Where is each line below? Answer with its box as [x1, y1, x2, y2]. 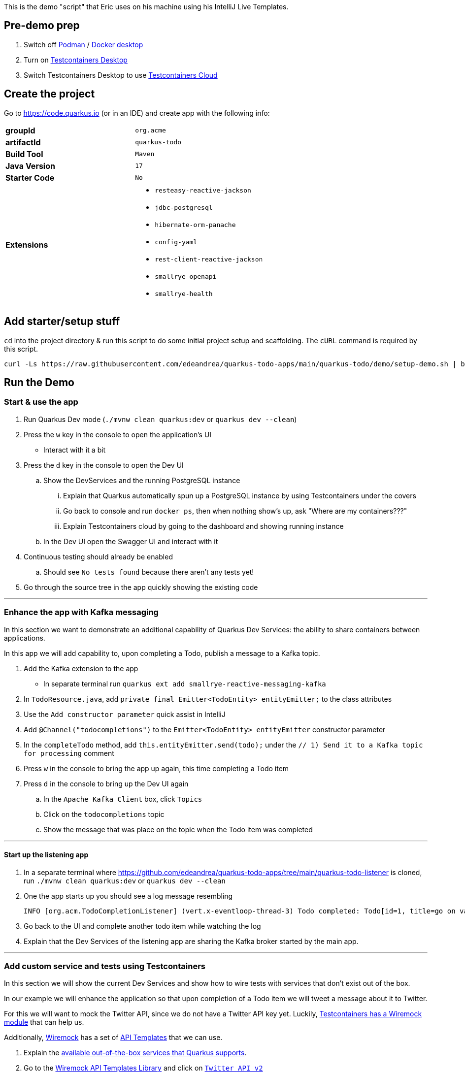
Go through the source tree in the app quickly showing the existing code [24, 583, 258, 591]
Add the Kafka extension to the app [24, 664, 138, 673]
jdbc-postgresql [155, 203, 213, 211]
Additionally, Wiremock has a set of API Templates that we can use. [4, 1033, 223, 1042]
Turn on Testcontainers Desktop [24, 55, 128, 64]
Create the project [4, 88, 95, 100]
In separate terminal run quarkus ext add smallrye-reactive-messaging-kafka [43, 679, 326, 688]
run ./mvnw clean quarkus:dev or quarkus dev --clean [24, 876, 226, 885]
